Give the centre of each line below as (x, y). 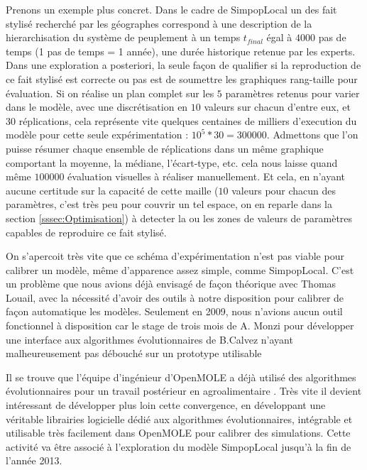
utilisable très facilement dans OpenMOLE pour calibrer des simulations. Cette (178, 433)
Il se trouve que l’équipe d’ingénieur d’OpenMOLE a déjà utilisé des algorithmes (181, 377)
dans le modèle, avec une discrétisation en (97, 107)
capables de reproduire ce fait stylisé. (86, 232)
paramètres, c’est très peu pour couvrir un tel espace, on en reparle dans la (169, 204)
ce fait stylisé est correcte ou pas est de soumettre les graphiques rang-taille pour (182, 78)
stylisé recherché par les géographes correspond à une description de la (159, 23)
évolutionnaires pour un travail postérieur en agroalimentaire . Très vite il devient (184, 391)
